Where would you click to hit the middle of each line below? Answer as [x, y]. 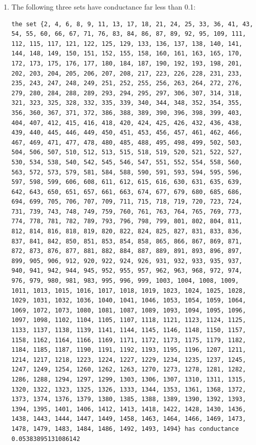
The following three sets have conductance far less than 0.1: [103, 7]
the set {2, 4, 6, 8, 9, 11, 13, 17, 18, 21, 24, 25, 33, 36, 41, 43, [132, 24]
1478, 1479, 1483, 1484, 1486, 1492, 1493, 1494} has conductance [125, 429]
